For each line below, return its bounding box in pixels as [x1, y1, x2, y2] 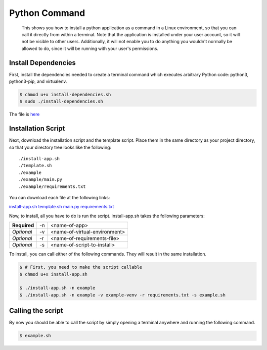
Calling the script [9, 306, 63, 315]
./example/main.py [18, 176, 63, 182]
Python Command [9, 7, 85, 18]
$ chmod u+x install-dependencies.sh [19, 92, 111, 97]
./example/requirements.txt [18, 183, 86, 189]
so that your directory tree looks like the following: [9, 144, 111, 150]
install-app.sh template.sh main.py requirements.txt [9, 204, 114, 210]
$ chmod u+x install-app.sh [19, 271, 88, 277]
